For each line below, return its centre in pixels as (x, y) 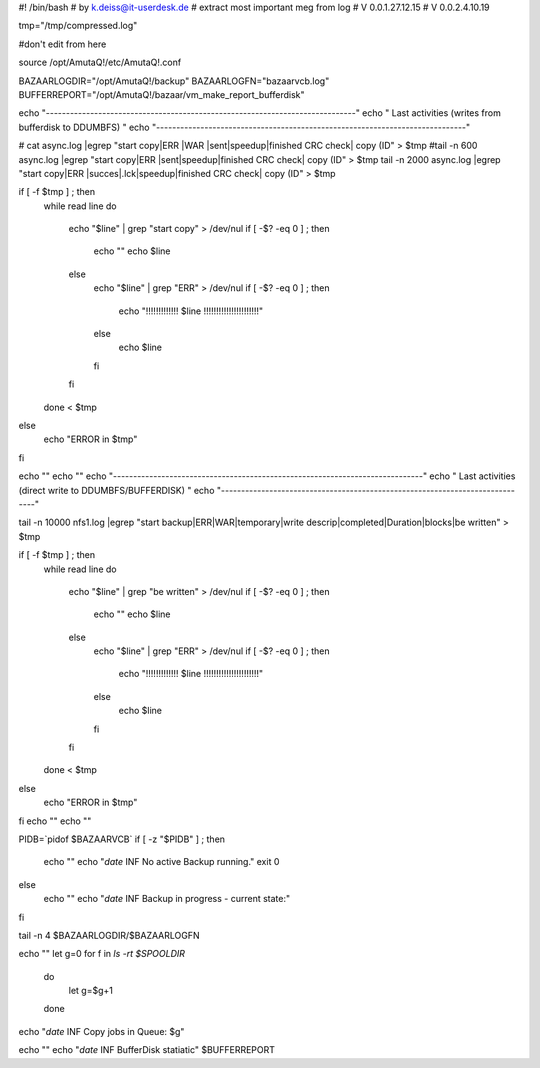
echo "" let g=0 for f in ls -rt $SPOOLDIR (101, 954)
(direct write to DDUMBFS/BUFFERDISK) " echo (116, 490)
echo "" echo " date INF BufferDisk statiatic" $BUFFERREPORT (146, 1050)
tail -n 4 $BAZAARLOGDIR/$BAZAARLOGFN (109, 935)
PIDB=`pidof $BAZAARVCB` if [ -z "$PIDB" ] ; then (121, 839)
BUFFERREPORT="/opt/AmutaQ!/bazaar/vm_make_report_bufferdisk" (161, 94)
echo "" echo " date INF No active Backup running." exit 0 (161, 862)
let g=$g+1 (91, 991)
